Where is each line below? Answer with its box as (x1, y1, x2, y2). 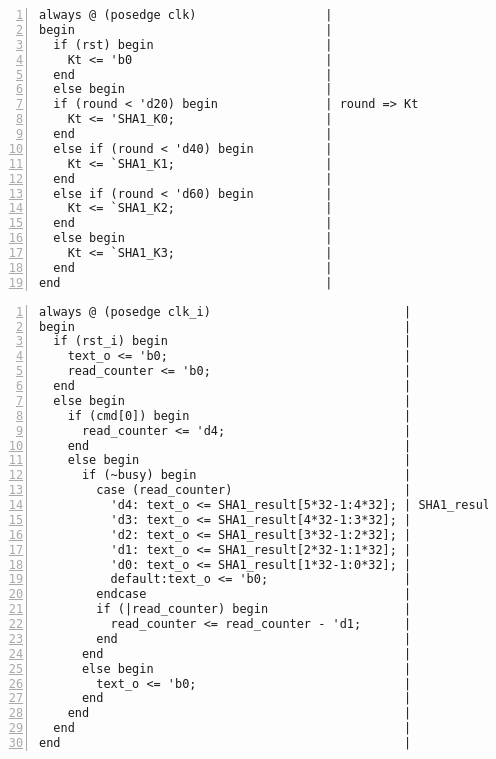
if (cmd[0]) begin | (67, 408, 412, 423)
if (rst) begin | (53, 37, 333, 52)
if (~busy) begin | (81, 468, 412, 483)
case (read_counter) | (96, 483, 412, 498)
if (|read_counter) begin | (96, 602, 412, 617)
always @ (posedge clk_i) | (39, 304, 412, 319)
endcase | (96, 587, 412, 602)
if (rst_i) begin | (53, 334, 412, 349)
